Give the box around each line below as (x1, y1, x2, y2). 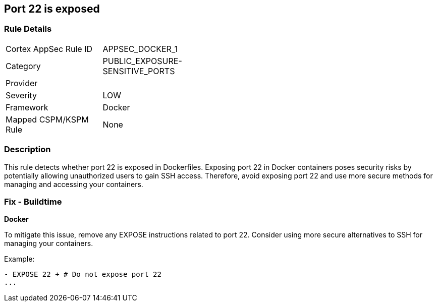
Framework (6, 102, 48, 112)
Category (6, 60, 41, 71)
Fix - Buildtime (4, 196, 62, 207)
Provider (6, 78, 38, 88)
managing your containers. (4, 239, 93, 248)
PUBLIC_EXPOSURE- (102, 55, 182, 66)
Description (4, 144, 51, 155)
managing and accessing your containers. (4, 179, 143, 189)
